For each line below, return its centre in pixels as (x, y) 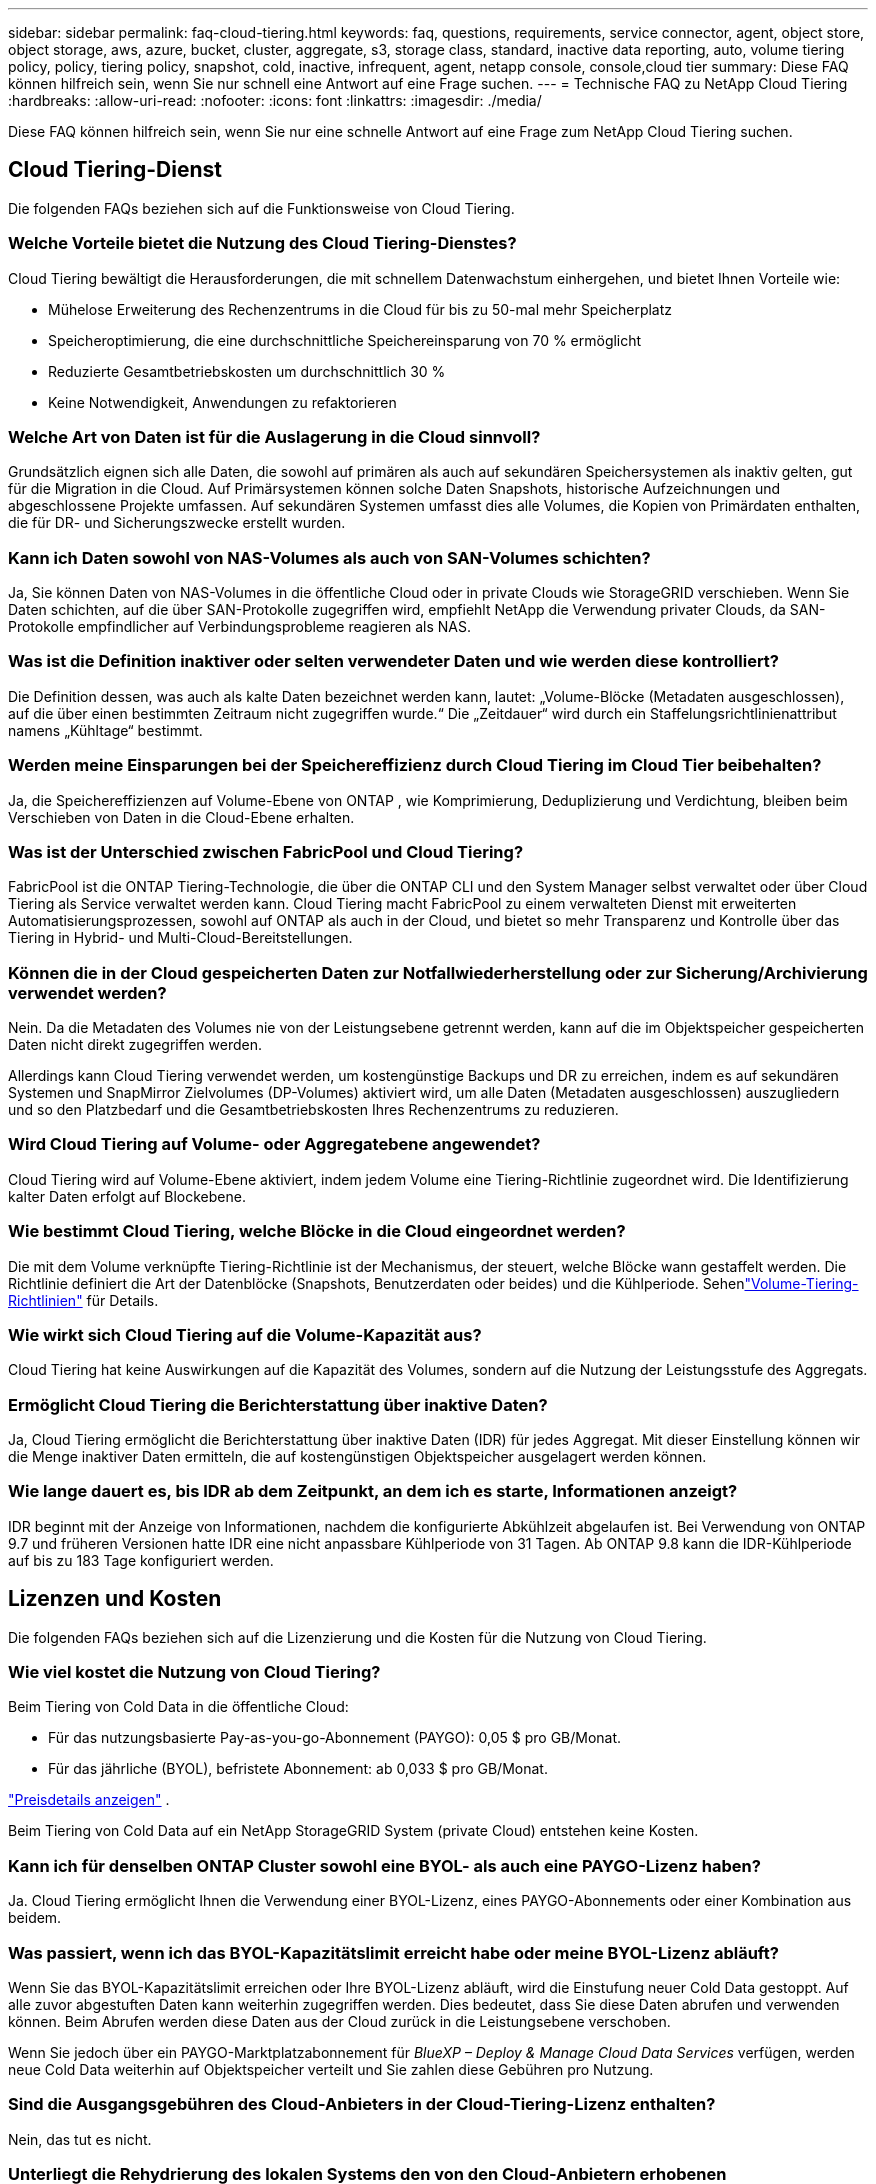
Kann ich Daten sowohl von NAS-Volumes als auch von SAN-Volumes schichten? (329, 557)
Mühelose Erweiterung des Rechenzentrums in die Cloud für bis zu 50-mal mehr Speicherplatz (360, 309)
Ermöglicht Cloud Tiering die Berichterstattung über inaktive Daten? (278, 1404)
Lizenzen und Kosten (115, 1599)
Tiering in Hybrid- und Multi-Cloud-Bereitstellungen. (180, 938)
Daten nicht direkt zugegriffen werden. (135, 1045)
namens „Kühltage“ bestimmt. (105, 730)
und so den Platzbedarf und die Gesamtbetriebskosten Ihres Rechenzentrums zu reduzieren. (313, 1110)
